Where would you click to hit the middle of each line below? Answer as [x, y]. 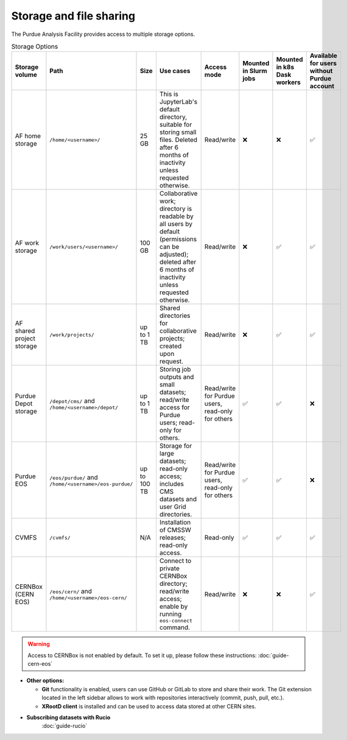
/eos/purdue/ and [74, 477]
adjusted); [174, 255]
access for [174, 407]
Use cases [175, 71]
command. [175, 627]
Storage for [176, 446]
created [170, 346]
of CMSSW [175, 530]
